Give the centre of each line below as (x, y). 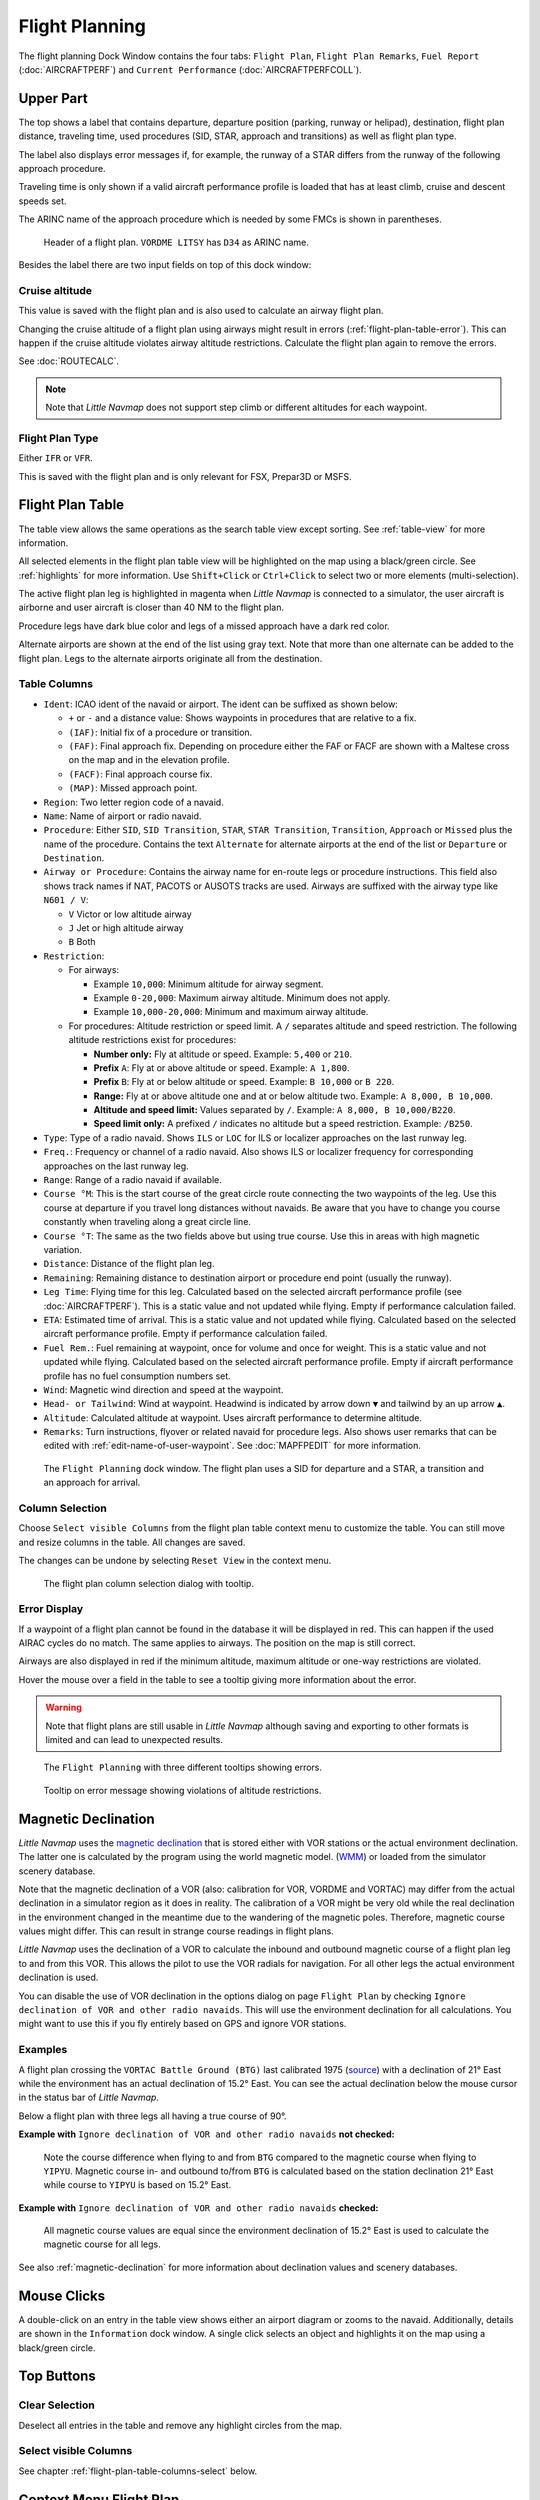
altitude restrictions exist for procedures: (152, 1040)
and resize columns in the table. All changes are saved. (132, 1542)
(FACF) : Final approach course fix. (140, 774)
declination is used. (58, 1977)
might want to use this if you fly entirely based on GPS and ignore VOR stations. (182, 2024)
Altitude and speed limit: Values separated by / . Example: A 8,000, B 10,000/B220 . (274, 1110)
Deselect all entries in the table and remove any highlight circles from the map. (180, 2425)
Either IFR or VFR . (56, 458)
